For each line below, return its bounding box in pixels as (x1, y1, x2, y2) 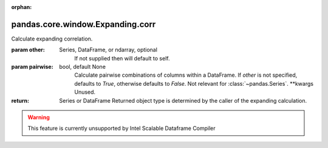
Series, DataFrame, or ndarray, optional (59, 46, 158, 54)
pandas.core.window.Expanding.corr (11, 19, 156, 30)
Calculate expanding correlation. (11, 35, 93, 42)
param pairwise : (11, 63, 54, 71)
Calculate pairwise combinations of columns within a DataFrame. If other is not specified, (74, 71, 298, 79)
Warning (27, 114, 50, 121)
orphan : (11, 4, 32, 10)
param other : (11, 46, 46, 54)
